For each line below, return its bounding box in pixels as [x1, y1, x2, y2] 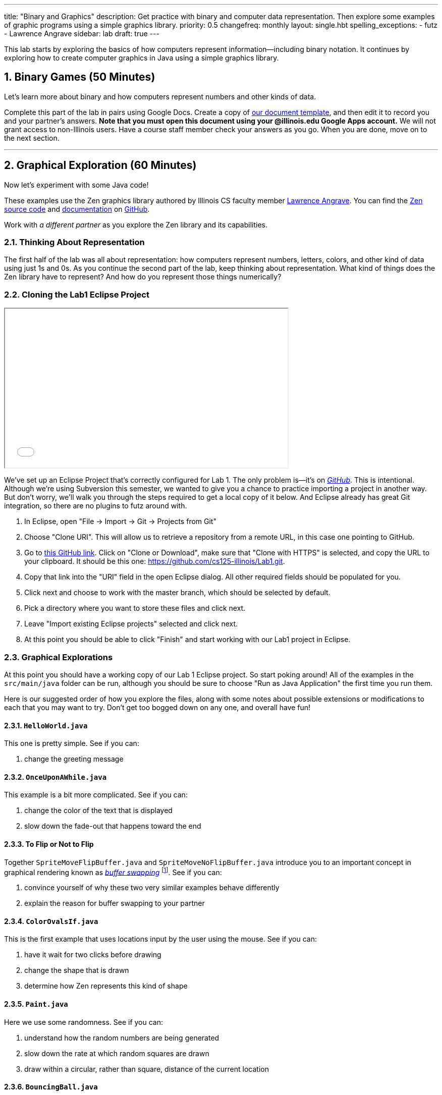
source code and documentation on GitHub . [4, 204, 150, 213]
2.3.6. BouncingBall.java [4, 1082, 98, 1091]
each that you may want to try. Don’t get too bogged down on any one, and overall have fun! [4, 703, 311, 712]
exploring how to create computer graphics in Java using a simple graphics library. [4, 53, 279, 62]
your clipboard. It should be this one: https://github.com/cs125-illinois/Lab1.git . [24, 557, 285, 566]
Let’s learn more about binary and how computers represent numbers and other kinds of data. [4, 92, 316, 101]
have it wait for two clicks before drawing [24, 950, 161, 959]
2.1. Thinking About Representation [4, 237, 145, 248]
